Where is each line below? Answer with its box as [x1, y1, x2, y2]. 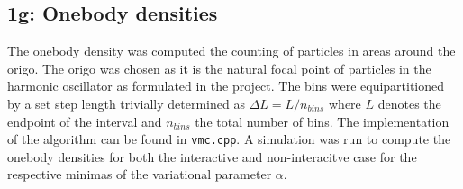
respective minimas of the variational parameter [7, 165, 272, 184]
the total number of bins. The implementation [195, 112, 449, 130]
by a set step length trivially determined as [7, 94, 245, 112]
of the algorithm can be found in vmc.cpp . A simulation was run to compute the [7, 130, 451, 148]
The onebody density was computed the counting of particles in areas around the [7, 41, 456, 60]
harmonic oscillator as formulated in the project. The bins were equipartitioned [7, 76, 445, 95]
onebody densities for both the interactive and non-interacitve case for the [7, 147, 417, 166]
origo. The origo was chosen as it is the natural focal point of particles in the [7, 58, 431, 77]
